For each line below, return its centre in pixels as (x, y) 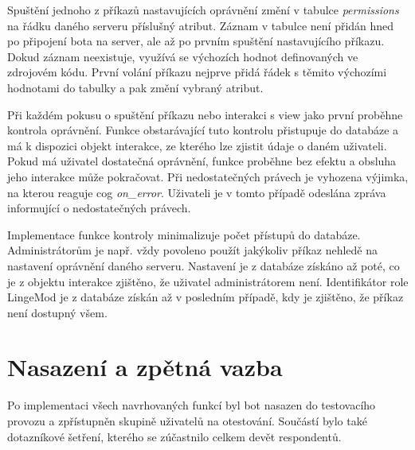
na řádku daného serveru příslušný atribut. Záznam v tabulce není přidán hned (201, 25)
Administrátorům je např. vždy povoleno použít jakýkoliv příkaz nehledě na (193, 250)
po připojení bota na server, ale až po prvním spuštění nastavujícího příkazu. (196, 41)
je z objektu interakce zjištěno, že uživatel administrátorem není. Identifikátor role (208, 281)
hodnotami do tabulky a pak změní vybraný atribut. (135, 87)
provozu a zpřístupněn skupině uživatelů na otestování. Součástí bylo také (187, 421)
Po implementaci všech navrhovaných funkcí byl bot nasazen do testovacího (192, 405)
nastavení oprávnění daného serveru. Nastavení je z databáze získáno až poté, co (204, 265)
